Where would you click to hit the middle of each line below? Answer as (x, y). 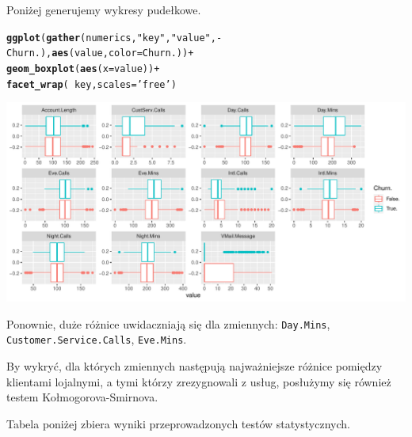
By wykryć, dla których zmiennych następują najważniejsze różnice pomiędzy (195, 366)
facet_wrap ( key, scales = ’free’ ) (92, 84)
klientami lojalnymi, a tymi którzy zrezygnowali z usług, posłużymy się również (199, 381)
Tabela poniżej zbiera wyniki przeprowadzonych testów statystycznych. (178, 423)
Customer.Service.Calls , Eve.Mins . (97, 339)
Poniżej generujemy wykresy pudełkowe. (104, 9)
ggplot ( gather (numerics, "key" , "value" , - (114, 38)
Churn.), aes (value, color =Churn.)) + (100, 53)
